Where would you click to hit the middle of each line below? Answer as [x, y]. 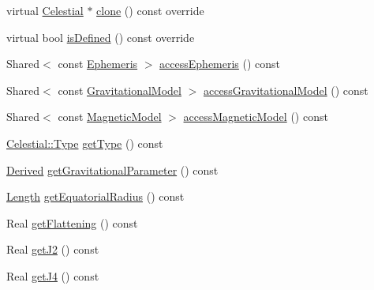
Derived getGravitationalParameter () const [112, 169]
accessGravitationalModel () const [286, 90]
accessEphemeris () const [220, 64]
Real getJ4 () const [53, 275]
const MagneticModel [110, 117]
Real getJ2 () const [53, 249]
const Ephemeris [98, 64]
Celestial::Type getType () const [85, 143]
